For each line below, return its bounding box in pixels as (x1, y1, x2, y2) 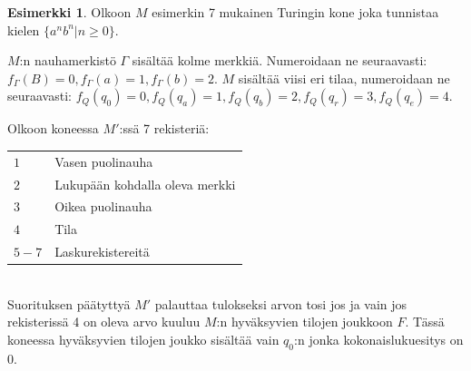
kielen (7, 20, 40, 39)
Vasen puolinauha (54, 151, 153, 171)
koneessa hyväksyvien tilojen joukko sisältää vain (7, 329, 280, 348)
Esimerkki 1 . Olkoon (7, 3, 132, 21)
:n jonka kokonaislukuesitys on (294, 329, 464, 348)
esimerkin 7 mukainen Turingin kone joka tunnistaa (152, 3, 439, 21)
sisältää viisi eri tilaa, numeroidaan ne (238, 68, 450, 87)
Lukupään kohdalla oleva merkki (54, 174, 236, 193)
